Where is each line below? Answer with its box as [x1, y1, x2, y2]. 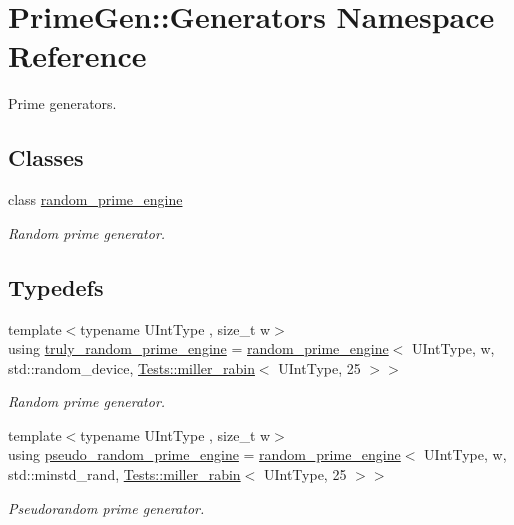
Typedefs [8, 271, 104, 302]
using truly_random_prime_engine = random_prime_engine [8, 338, 389, 359]
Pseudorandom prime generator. [8, 497, 205, 518]
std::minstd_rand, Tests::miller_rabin [8, 464, 241, 485]
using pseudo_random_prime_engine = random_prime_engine [8, 444, 401, 465]
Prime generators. [8, 93, 117, 114]
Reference [8, 35, 147, 76]
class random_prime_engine [8, 189, 183, 210]
